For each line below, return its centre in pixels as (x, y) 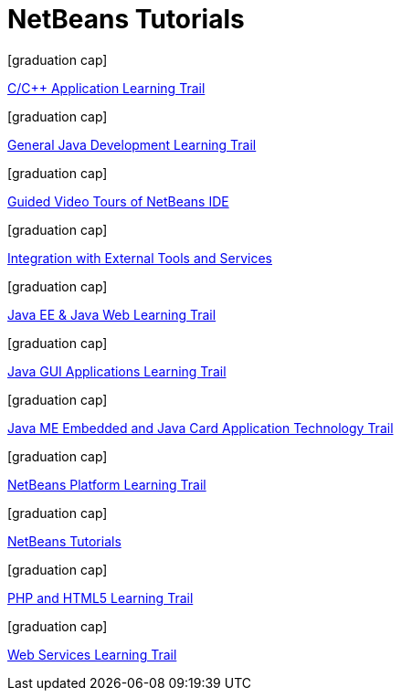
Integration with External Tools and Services (140, 258)
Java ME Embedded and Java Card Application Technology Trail (200, 428)
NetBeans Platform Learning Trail (107, 484)
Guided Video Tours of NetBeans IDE (118, 201)
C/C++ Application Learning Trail (106, 88)
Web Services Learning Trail (92, 654)
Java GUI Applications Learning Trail (117, 371)
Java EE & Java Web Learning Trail (112, 314)
